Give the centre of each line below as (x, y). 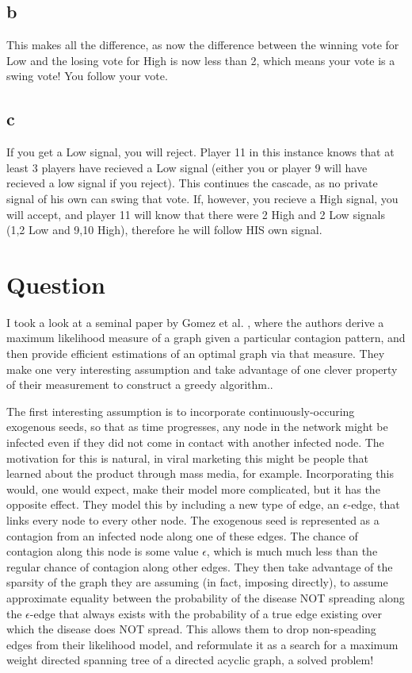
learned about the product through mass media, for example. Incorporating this (200, 473)
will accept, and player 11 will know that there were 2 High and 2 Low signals (196, 214)
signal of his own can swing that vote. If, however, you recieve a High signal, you (202, 198)
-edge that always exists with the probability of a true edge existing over (206, 613)
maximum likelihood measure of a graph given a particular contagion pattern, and (206, 338)
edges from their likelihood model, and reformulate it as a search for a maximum (202, 644)
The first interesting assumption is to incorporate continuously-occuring (181, 411)
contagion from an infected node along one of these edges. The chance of (182, 535)
